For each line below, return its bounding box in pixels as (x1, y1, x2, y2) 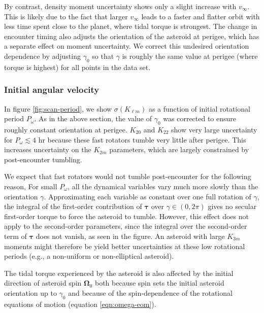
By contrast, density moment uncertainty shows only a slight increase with (4, 1, 237, 11)
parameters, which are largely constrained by (109, 144, 249, 155)
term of (4, 230, 27, 241)
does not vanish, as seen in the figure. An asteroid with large (36, 230, 225, 241)
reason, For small (4, 181, 57, 191)
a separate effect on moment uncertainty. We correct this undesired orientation (4, 41, 249, 51)
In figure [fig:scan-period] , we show (4, 103, 112, 114)
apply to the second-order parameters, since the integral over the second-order (4, 221, 247, 231)
